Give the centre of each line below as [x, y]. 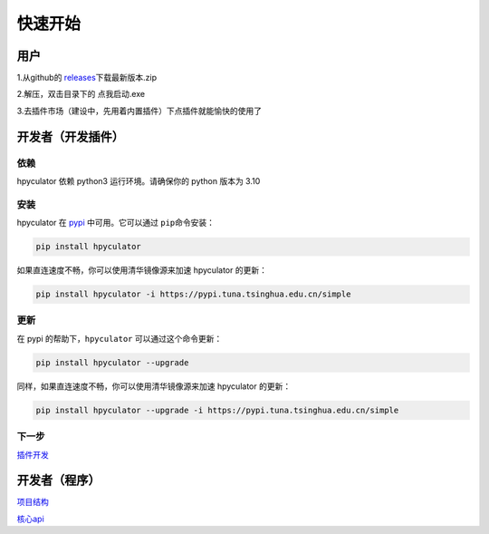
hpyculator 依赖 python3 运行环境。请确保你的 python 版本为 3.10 [139, 181]
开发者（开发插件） [70, 136]
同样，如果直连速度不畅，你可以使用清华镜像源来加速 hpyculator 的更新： [154, 386]
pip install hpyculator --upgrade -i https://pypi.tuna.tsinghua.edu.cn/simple [217, 410]
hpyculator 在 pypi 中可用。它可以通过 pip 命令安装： [115, 223]
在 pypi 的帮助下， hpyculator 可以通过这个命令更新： [120, 338]
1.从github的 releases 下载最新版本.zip [87, 78]
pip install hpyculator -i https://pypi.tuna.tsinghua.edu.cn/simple [193, 294]
